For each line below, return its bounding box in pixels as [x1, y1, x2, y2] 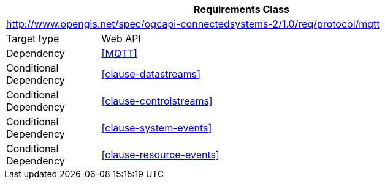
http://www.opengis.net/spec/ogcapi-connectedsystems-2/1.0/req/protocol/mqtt [6, 18, 380, 30]
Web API [101, 32, 141, 45]
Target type [6, 32, 59, 45]
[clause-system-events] [101, 122, 212, 134]
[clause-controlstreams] [101, 95, 213, 107]
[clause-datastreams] [101, 68, 201, 80]
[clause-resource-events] [101, 149, 219, 161]
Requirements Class [194, 3, 289, 15]
